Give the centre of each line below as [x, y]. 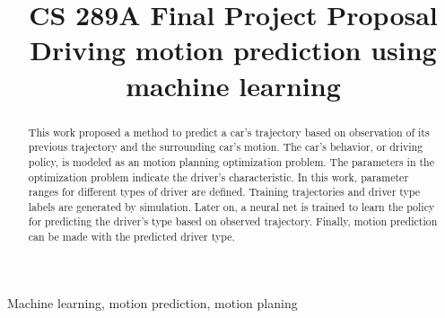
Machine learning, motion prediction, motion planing [153, 302]
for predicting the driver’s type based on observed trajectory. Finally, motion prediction [233, 221]
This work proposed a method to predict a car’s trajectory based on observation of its [229, 132]
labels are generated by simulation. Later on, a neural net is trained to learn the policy [231, 206]
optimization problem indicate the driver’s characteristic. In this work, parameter [218, 177]
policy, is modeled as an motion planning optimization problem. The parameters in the [231, 161]
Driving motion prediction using [233, 50]
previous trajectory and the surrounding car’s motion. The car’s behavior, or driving [226, 147]
